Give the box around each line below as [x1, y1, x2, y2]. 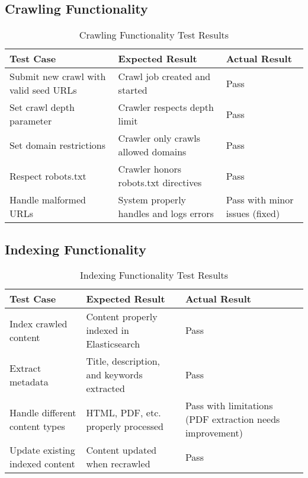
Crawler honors [118, 162, 182, 176]
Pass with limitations [185, 399, 273, 413]
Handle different [9, 405, 76, 419]
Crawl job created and [118, 69, 211, 84]
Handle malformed [9, 193, 86, 207]
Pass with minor [226, 193, 294, 207]
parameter [9, 114, 52, 128]
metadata [9, 374, 49, 388]
